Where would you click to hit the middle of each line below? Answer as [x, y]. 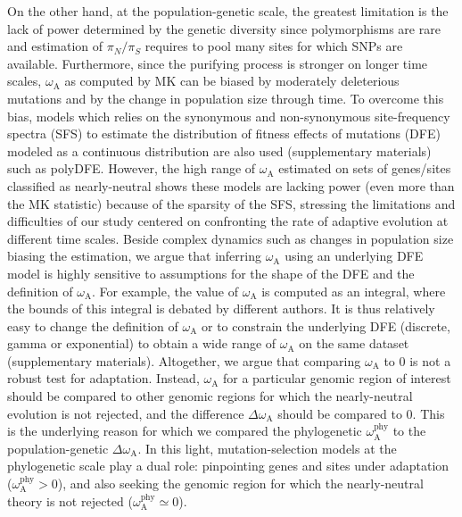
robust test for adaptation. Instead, [103, 378]
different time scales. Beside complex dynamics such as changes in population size [231, 238]
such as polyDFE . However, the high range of [132, 168]
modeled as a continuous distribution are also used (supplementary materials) [219, 150]
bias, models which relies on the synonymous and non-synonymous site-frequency [229, 116]
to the [409, 431]
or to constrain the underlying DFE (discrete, [326, 325]
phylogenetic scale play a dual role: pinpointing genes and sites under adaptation [228, 466]
